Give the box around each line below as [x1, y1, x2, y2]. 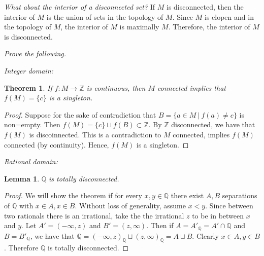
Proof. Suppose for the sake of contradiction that [4, 109, 156, 120]
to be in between [192, 210, 244, 221]
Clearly [196, 230, 219, 241]
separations [222, 190, 257, 201]
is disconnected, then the [166, 2, 244, 12]
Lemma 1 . [4, 173, 40, 184]
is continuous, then [86, 82, 146, 93]
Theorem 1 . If [4, 82, 52, 93]
